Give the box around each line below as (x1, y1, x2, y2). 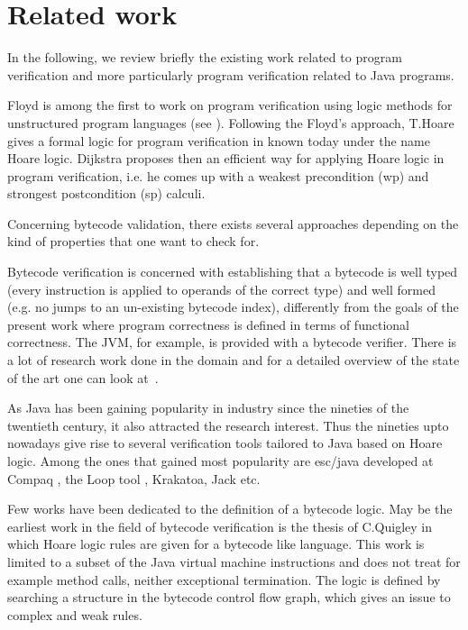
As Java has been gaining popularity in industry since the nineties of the (7, 398, 409, 417)
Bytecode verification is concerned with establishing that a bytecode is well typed (7, 262, 458, 281)
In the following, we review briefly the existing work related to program (7, 48, 402, 67)
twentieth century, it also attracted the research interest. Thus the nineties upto (7, 415, 449, 434)
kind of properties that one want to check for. (7, 232, 260, 251)
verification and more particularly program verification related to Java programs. (7, 65, 454, 84)
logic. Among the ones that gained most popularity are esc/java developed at (7, 452, 434, 470)
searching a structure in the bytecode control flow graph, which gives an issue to (7, 588, 451, 607)
